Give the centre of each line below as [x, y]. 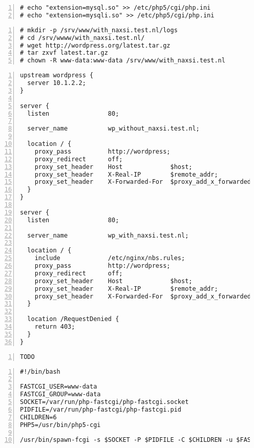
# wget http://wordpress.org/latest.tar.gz [95, 45]
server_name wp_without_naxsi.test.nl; [113, 129]
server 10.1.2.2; [57, 83]
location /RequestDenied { [73, 319]
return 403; [55, 327]
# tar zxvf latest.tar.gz [64, 53]
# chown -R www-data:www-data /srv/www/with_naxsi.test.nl [123, 61]
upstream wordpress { [57, 76]
